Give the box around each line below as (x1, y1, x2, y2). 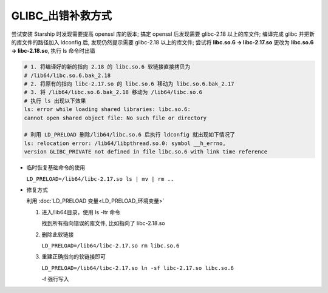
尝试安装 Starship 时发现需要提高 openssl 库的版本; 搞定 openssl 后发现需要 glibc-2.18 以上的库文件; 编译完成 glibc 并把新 (11, 30, 315, 38)
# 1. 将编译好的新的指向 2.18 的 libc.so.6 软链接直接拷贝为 (24, 64, 191, 70)
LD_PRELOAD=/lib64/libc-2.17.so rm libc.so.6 (41, 242, 180, 249)
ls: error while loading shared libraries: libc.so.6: (24, 106, 191, 113)
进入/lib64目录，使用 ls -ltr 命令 (41, 208, 121, 215)
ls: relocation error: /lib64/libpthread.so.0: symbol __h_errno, (24, 140, 226, 147)
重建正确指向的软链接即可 (41, 253, 106, 260)
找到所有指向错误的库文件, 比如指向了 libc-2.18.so (41, 220, 165, 227)
